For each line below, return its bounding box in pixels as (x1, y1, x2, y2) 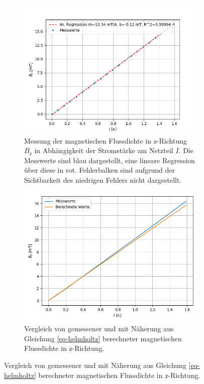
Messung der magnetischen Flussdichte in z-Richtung (24, 135, 187, 146)
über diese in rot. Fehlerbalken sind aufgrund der (24, 165, 175, 175)
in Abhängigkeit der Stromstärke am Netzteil (34, 145, 173, 156)
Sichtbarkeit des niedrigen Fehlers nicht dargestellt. (24, 174, 182, 185)
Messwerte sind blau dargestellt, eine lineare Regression (24, 155, 195, 165)
